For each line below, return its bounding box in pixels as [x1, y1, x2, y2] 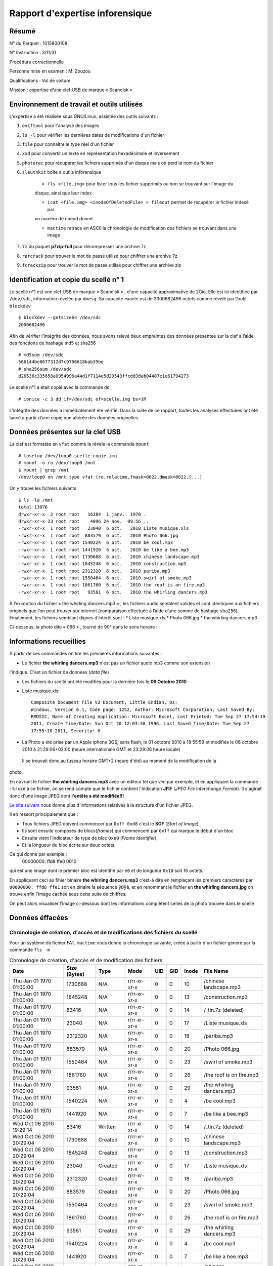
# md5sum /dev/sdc [18, 352, 64, 358]
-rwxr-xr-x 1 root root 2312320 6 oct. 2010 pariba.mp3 [18, 568, 170, 574]
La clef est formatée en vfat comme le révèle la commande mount [9, 441, 149, 447]
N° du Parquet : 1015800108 [9, 41, 68, 47]
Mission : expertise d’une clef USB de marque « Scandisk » [9, 87, 132, 93]
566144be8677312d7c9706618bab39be [18, 359, 104, 365]
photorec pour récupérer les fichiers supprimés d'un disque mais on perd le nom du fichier [22, 160, 214, 166]
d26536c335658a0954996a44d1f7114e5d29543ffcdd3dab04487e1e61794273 [18, 373, 189, 379]
